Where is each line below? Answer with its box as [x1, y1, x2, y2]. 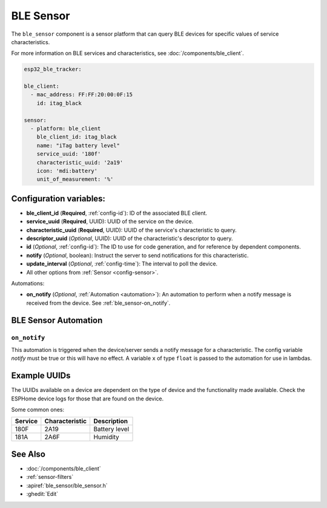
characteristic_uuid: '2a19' [36, 159, 124, 166]
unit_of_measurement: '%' [36, 176, 114, 183]
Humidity [93, 433, 119, 441]
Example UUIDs [11, 371, 71, 381]
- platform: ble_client [30, 125, 101, 132]
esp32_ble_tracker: [24, 66, 82, 73]
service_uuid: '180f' [36, 151, 101, 157]
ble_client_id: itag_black [36, 134, 117, 140]
